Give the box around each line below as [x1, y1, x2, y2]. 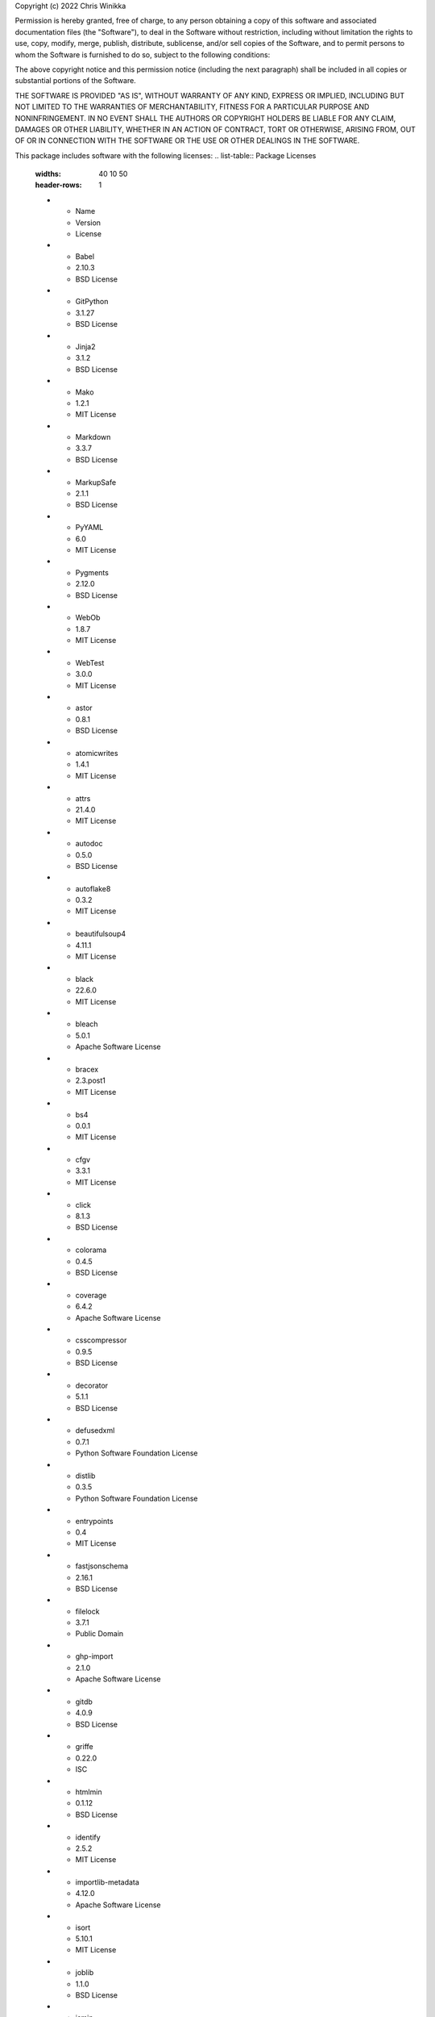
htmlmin [75, 1787, 102, 1797]
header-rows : [35, 180, 82, 190]
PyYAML [75, 523, 104, 532]
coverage [75, 1290, 107, 1300]
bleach [75, 1019, 98, 1029]
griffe [75, 1742, 93, 1752]
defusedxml [75, 1426, 115, 1435]
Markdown [75, 432, 111, 442]
